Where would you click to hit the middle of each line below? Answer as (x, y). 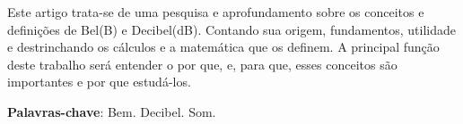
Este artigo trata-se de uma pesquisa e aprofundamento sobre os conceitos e (216, 12)
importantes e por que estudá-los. (99, 82)
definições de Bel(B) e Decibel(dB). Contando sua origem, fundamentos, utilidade (231, 29)
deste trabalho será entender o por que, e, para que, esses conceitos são (202, 64)
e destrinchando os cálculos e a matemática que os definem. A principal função (223, 47)
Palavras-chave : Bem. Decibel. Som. (112, 111)
